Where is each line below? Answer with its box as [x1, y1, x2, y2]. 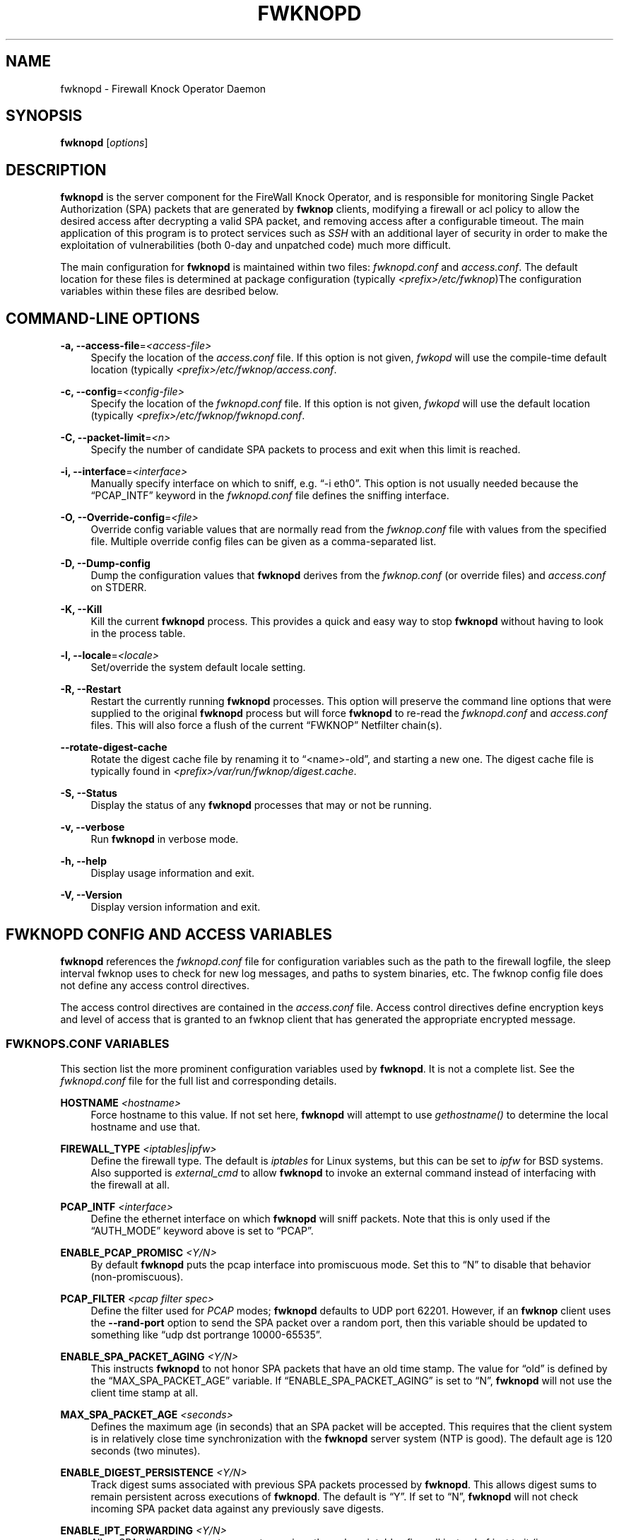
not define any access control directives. [60, 979, 250, 991]
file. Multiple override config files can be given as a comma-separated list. [90, 535, 437, 548]
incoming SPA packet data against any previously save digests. [90, 1502, 384, 1515]
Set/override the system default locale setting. [90, 661, 306, 674]
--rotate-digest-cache [60, 741, 167, 754]
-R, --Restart [60, 683, 122, 696]
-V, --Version [60, 889, 123, 902]
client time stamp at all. [90, 1386, 199, 1399]
